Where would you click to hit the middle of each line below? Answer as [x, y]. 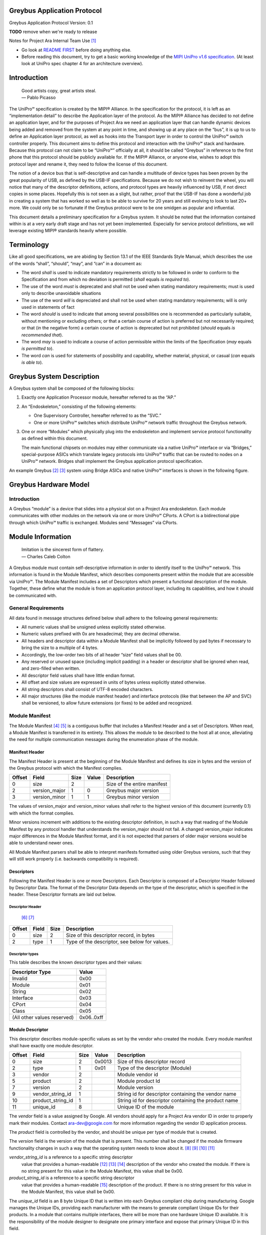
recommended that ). [42, 335]
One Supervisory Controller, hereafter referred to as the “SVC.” [98, 415]
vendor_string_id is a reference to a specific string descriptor [71, 1157]
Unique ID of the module [146, 1107]
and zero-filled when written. [51, 668]
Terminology [29, 245]
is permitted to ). [38, 349]
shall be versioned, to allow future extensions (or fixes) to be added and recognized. [107, 703]
